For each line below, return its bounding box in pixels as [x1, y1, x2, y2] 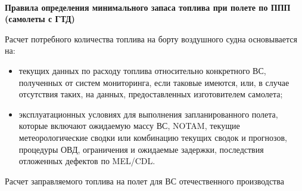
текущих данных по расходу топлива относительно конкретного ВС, [18, 64, 266, 76]
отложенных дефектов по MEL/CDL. [18, 155, 155, 167]
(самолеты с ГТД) [5, 13, 75, 25]
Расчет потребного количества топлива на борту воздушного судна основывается [5, 32, 297, 45]
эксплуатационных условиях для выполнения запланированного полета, [18, 107, 278, 120]
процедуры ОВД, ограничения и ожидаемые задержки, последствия [18, 143, 264, 155]
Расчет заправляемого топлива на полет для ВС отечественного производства [5, 174, 284, 187]
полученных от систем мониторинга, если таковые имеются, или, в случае [18, 76, 289, 88]
